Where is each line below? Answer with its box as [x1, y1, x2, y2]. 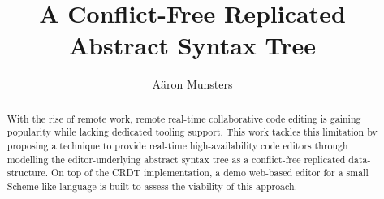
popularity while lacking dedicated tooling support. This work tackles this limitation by [6, 125, 378, 139]
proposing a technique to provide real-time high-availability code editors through [6, 139, 348, 153]
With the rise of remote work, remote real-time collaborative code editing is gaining [6, 111, 361, 125]
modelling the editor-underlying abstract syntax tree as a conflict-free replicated [6, 152, 346, 166]
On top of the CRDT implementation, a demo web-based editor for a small [51, 166, 369, 180]
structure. [6, 166, 49, 180]
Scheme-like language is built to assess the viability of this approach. [6, 179, 297, 193]
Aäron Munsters [152, 76, 233, 93]
